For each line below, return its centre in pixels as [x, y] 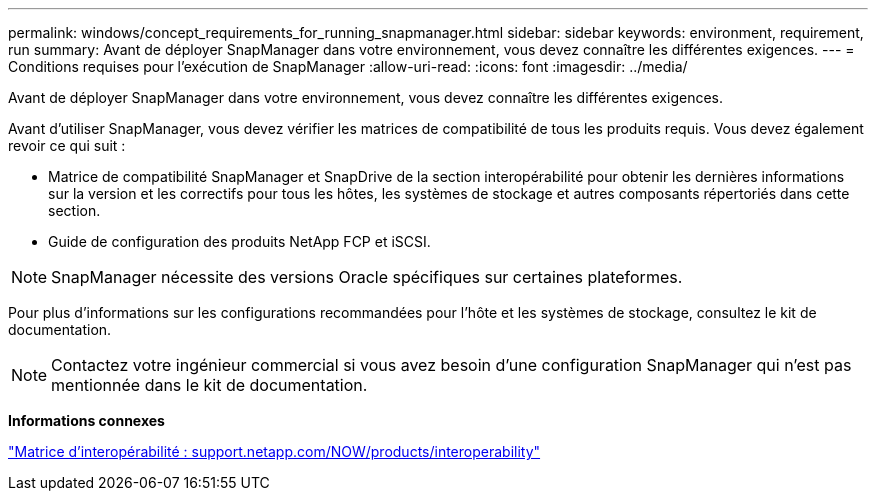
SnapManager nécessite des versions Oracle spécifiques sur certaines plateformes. [367, 277]
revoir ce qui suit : [67, 145]
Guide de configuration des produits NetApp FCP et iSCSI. [239, 241]
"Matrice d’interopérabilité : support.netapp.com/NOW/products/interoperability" [274, 451]
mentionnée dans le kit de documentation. [209, 385]
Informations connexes [86, 420]
